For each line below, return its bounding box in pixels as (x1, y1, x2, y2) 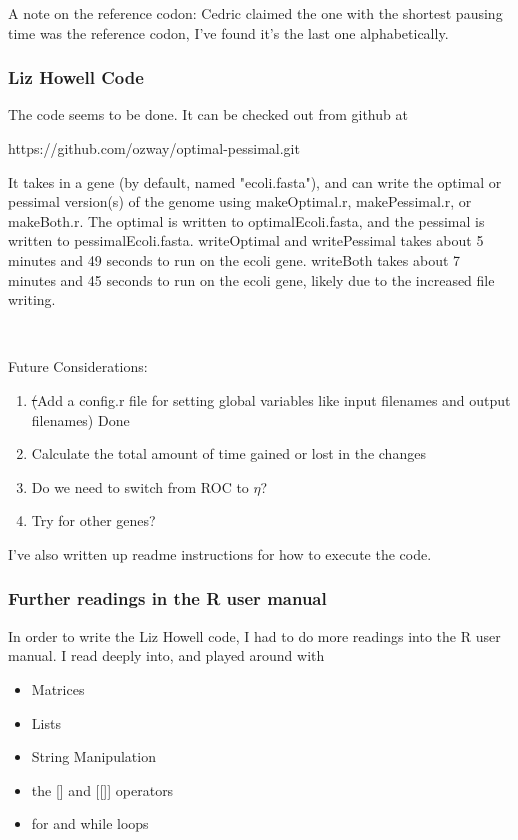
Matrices (31, 678, 85, 699)
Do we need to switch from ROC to (31, 476, 249, 497)
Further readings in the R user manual (8, 586, 327, 611)
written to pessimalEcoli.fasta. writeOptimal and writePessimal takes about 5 (8, 230, 484, 251)
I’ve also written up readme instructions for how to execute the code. (8, 543, 432, 564)
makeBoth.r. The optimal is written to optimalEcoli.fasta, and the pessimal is (8, 210, 485, 231)
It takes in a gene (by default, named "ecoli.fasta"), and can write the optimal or (8, 171, 502, 192)
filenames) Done (31, 409, 130, 430)
